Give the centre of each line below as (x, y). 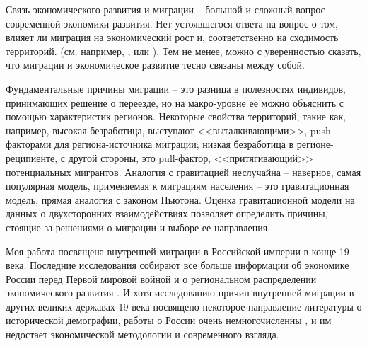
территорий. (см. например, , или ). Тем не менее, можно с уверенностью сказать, (183, 51)
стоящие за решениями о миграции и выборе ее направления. (138, 227)
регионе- (315, 144)
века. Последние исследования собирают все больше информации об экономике (177, 265)
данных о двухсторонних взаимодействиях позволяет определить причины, (167, 213)
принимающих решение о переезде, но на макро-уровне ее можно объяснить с (175, 102)
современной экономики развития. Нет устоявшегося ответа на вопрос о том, (172, 23)
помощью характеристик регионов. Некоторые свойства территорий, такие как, (176, 116)
